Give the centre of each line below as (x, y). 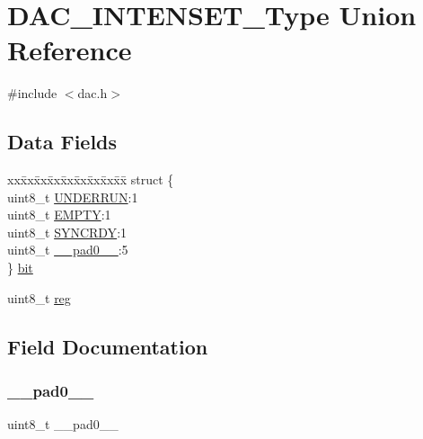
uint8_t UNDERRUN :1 (73, 197)
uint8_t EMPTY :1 (59, 215)
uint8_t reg (39, 297)
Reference (70, 50)
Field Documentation (108, 346)
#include (32, 93)
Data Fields (62, 142)
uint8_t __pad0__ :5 (68, 250)
